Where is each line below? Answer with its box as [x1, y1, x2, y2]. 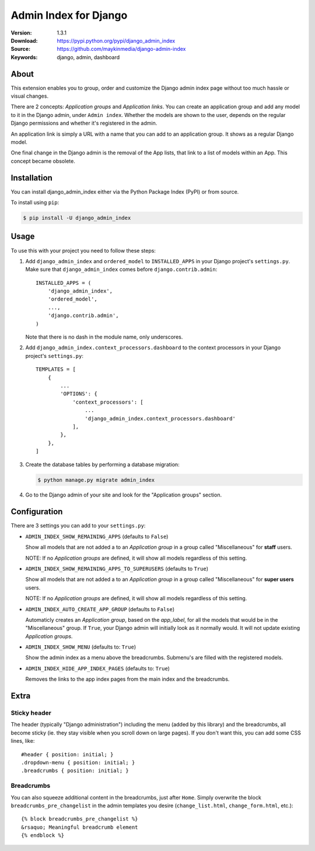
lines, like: [10, 738, 35, 745]
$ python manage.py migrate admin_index [37, 477, 155, 483]
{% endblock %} [21, 832, 65, 839]
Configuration [10, 507, 63, 517]
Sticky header [10, 709, 52, 717]
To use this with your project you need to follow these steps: [10, 247, 156, 254]
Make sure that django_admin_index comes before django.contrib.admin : [25, 266, 218, 273]
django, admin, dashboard [57, 53, 120, 61]
